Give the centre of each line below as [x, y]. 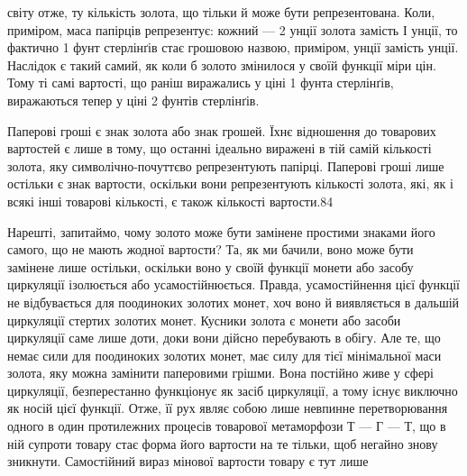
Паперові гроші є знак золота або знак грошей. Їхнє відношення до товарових [222, 130]
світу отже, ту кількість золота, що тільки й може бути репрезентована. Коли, [221, 12]
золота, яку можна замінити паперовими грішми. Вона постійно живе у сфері [220, 373]
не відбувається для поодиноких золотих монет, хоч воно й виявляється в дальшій [233, 302]
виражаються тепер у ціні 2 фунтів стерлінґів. [133, 100]
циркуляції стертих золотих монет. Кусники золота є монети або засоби [204, 320]
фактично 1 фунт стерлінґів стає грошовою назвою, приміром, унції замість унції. [233, 47]
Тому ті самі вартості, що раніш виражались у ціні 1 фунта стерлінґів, [201, 82]
